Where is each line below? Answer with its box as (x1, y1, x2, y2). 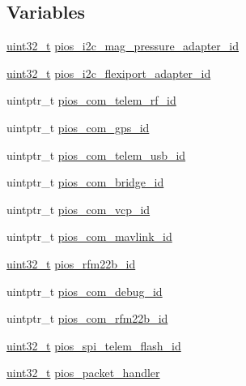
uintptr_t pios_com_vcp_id (6, 200, 151, 217)
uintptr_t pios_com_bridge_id (6, 174, 164, 191)
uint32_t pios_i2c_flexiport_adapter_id (6, 64, 211, 81)
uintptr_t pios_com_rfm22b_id (6, 310, 168, 327)
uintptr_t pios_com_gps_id (6, 118, 150, 135)
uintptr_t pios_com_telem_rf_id (6, 92, 176, 109)
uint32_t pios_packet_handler (6, 364, 160, 381)
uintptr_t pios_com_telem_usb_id (6, 146, 186, 163)
